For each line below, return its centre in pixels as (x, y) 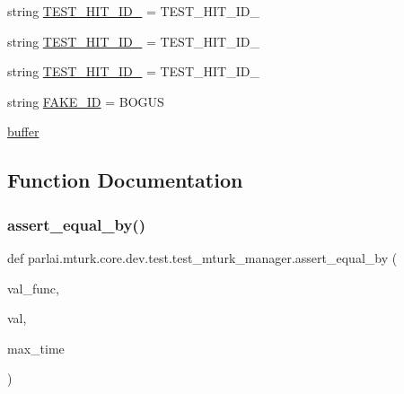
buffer (23, 131)
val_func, (33, 288)
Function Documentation (125, 180)
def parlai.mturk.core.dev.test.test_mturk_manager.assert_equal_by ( (202, 257)
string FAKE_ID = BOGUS (86, 101)
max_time (36, 348)
